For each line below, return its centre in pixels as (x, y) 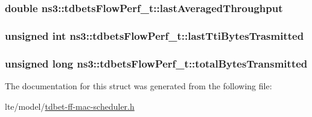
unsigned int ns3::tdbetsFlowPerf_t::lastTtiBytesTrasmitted (154, 35)
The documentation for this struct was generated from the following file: (138, 85)
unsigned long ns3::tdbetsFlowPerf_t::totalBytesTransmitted (156, 63)
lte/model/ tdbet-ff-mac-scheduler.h (70, 106)
